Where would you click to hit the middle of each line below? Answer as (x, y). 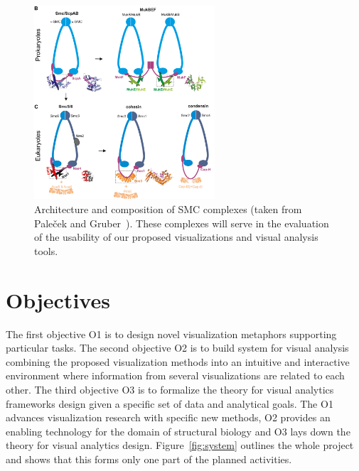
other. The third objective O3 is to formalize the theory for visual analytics (170, 389)
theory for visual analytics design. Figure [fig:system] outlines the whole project (180, 445)
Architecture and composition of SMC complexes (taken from (168, 209)
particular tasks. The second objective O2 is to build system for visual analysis (177, 348)
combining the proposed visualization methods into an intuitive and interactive (178, 361)
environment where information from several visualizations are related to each (175, 375)
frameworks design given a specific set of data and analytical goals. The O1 (170, 403)
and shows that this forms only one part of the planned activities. (149, 459)
